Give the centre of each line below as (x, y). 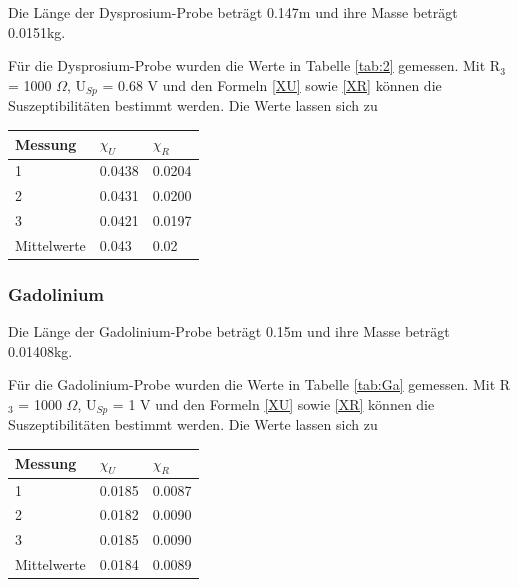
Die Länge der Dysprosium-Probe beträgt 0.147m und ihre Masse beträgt (233, 12)
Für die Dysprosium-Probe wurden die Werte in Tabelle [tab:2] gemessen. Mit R (254, 65)
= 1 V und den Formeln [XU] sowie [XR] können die (273, 404)
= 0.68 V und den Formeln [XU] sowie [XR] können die (272, 84)
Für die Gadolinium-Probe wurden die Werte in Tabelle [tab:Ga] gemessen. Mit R (259, 384)
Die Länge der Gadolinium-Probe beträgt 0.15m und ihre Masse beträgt (229, 331)
